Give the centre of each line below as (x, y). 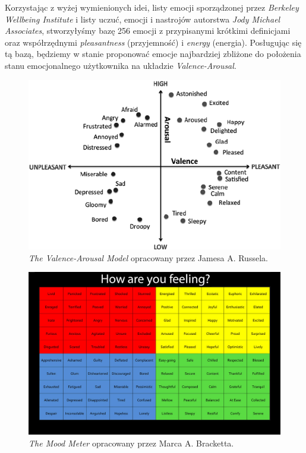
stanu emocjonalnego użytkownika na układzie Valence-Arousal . (121, 65)
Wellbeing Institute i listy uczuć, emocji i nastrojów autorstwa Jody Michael (143, 19)
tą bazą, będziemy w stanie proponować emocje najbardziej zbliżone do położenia (153, 54)
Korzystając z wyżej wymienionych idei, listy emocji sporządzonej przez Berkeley (152, 7)
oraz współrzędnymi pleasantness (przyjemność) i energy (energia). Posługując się (153, 42)
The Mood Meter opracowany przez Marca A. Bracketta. (131, 443)
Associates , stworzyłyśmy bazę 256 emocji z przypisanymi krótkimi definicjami (148, 31)
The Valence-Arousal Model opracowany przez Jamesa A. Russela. (148, 257)
